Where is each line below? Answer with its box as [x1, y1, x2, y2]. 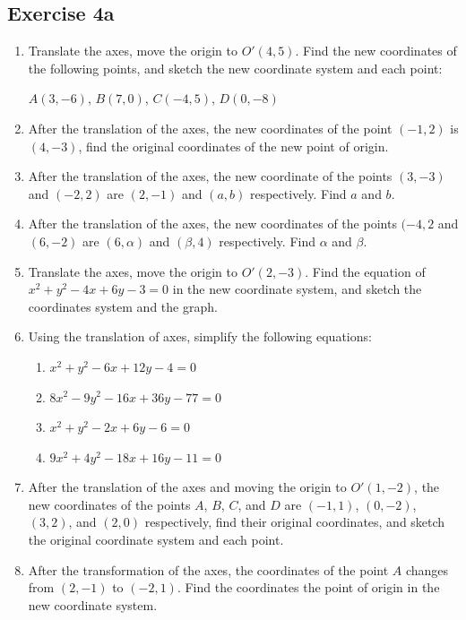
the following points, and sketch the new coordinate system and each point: [28, 58, 443, 77]
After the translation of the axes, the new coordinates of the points [28, 214, 397, 233]
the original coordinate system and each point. [28, 530, 284, 549]
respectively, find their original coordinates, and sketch [144, 512, 445, 531]
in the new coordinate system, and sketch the [172, 280, 422, 298]
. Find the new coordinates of [295, 41, 457, 60]
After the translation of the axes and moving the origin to [28, 478, 347, 496]
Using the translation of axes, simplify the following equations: [28, 327, 372, 346]
